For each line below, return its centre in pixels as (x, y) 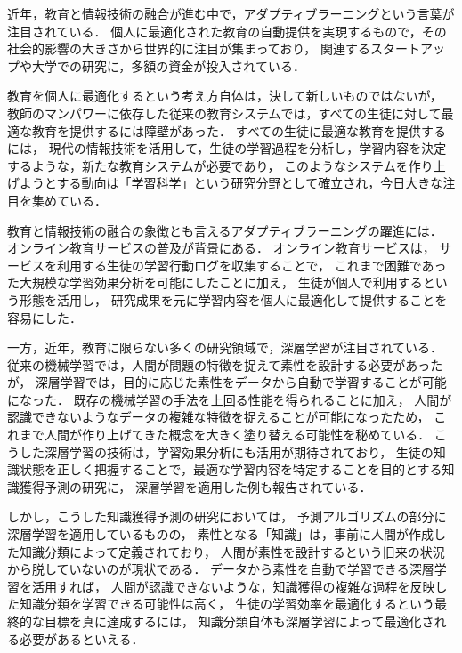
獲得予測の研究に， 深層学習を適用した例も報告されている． (195, 486)
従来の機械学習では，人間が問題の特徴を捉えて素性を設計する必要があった (225, 364)
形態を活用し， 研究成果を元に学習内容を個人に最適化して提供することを (233, 299)
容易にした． (45, 317)
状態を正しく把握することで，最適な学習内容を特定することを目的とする (231, 469)
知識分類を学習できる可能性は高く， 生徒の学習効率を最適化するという (227, 604)
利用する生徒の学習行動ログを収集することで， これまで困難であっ (251, 265)
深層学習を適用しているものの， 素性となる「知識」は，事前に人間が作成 (220, 534)
